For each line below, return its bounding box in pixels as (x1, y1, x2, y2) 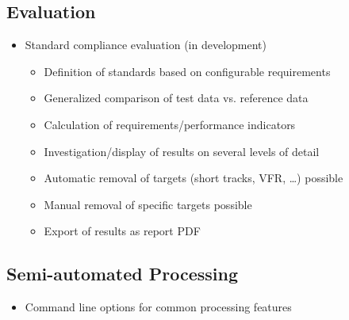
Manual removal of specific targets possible (44, 196, 252, 212)
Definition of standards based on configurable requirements (44, 63, 331, 79)
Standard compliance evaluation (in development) (25, 36, 267, 53)
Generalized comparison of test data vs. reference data (44, 90, 309, 106)
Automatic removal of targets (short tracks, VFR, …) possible (44, 170, 343, 186)
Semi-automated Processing (6, 261, 239, 286)
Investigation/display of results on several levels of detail (44, 143, 320, 159)
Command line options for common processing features (25, 299, 292, 315)
